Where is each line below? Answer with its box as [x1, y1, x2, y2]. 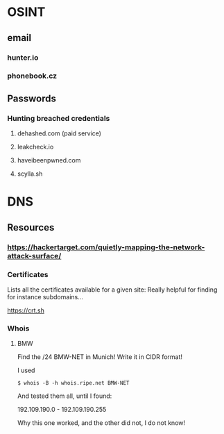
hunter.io [7, 53, 39, 62]
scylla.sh [17, 169, 43, 178]
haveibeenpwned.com [17, 156, 81, 165]
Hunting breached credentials [7, 113, 110, 123]
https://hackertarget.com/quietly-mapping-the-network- [7, 242, 205, 252]
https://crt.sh [7, 306, 45, 315]
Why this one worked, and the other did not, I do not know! [17, 419, 186, 427]
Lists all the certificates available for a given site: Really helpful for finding [7, 285, 218, 294]
